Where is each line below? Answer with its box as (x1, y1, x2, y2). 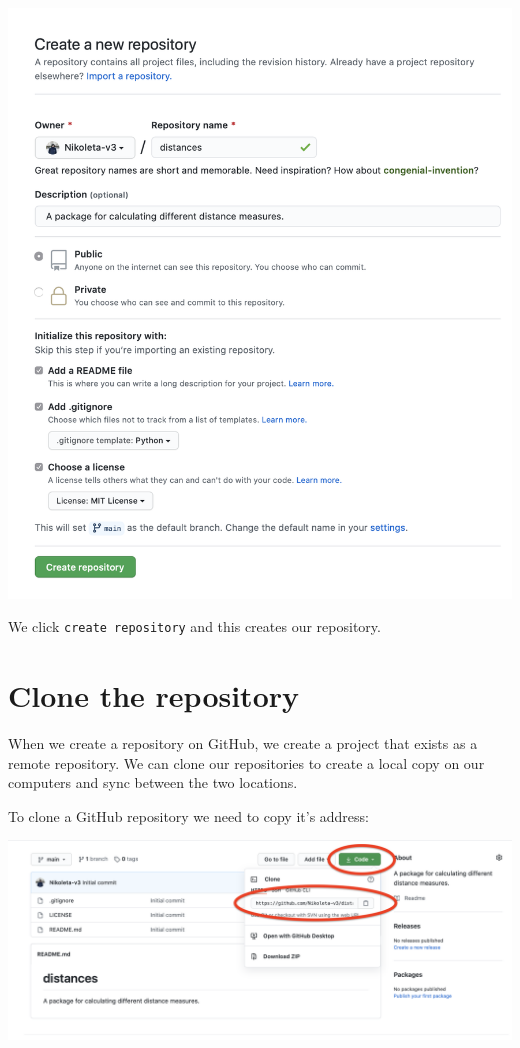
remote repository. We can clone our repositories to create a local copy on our (8, 752, 485, 773)
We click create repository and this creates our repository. (8, 616, 381, 637)
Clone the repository (8, 675, 300, 716)
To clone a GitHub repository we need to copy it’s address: (8, 805, 370, 826)
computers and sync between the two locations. (8, 772, 298, 793)
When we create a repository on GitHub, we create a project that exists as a (8, 732, 478, 753)
